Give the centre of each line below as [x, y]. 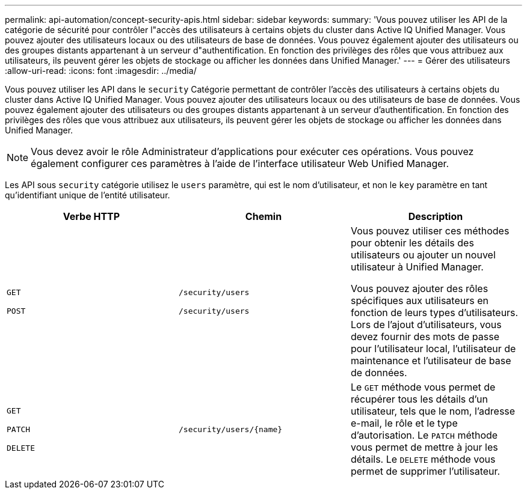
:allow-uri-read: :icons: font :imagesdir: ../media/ [101, 71]
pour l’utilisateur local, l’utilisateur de [433, 349]
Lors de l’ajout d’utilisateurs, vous [426, 325]
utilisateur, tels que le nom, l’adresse [433, 411]
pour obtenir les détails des [412, 243]
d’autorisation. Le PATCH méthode [424, 435]
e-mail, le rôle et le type [404, 423]
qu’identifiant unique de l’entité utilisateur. [88, 195]
